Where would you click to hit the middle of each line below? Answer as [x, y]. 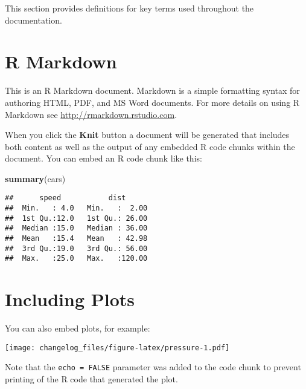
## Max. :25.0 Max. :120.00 [76, 259]
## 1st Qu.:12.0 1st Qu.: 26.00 [76, 218]
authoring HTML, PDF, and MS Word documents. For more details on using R [152, 102]
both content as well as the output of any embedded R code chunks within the [150, 146]
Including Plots [70, 299]
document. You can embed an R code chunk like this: [104, 158]
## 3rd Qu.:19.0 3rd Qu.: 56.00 [76, 248]
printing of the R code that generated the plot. [91, 379]
